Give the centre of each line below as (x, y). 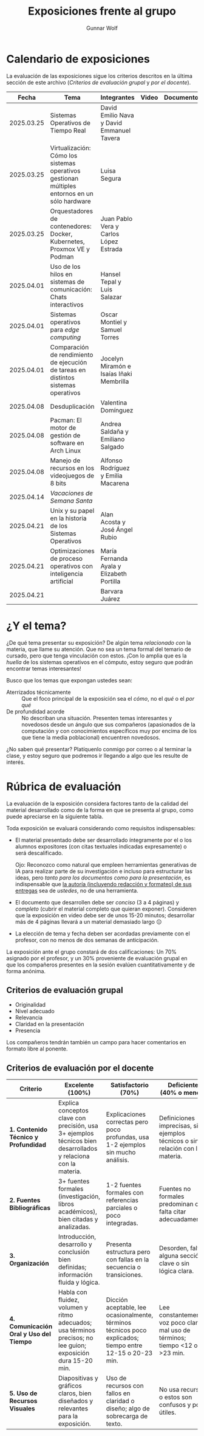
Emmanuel (116, 130)
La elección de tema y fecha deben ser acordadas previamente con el (102, 933)
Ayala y (111, 566)
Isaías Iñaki (116, 373)
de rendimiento (72, 355)
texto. (114, 1424)
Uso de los (65, 266)
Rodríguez (115, 468)
